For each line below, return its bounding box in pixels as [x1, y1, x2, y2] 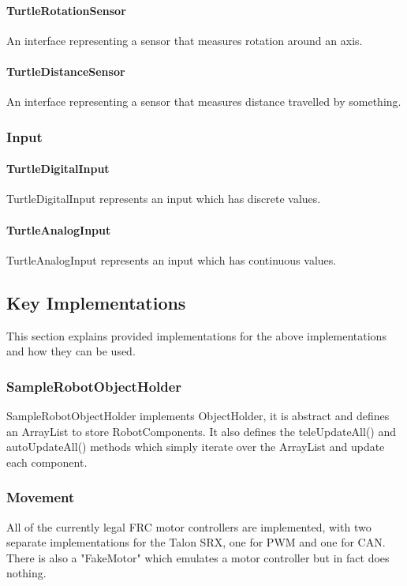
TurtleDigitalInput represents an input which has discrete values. [6, 190, 321, 207]
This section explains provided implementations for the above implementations [6, 327, 386, 344]
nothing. [6, 565, 47, 581]
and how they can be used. [6, 343, 136, 359]
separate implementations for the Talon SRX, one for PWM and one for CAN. [6, 534, 386, 550]
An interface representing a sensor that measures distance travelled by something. [6, 93, 401, 110]
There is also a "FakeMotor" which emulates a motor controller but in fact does [6, 549, 390, 565]
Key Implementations [6, 290, 186, 314]
